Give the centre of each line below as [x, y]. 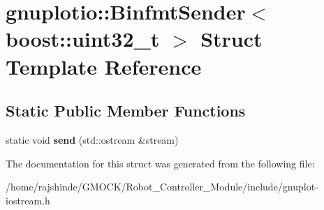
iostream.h [28, 200]
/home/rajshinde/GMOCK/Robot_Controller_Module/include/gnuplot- [162, 187]
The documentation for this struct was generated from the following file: [160, 163]
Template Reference [104, 66]
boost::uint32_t [83, 39]
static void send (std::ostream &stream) [92, 139]
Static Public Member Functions [126, 111]
